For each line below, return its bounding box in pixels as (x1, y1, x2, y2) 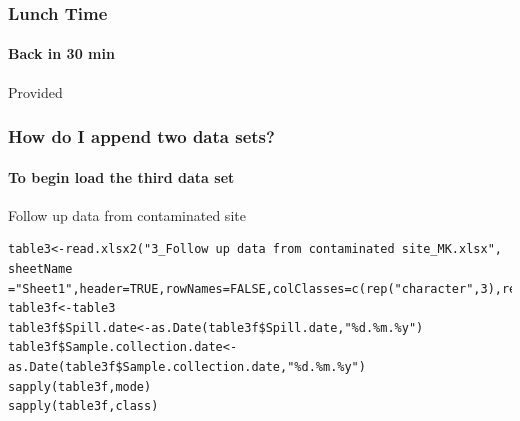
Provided (8, 81, 63, 102)
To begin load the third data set (8, 166, 235, 187)
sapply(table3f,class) (8, 399, 159, 414)
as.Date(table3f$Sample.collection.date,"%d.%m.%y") (8, 360, 366, 375)
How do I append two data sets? (8, 124, 275, 149)
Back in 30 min (8, 43, 115, 64)
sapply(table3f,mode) (8, 379, 152, 394)
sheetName (8, 262, 73, 277)
